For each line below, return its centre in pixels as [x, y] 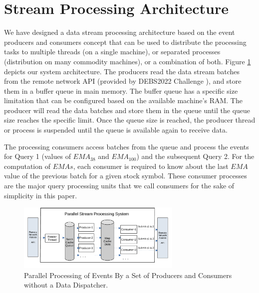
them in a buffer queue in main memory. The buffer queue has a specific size [121, 90]
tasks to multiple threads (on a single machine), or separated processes [112, 52]
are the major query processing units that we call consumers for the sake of [119, 186]
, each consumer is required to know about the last [151, 166]
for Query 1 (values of [37, 156]
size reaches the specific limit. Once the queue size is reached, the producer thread [130, 120]
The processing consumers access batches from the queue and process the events [127, 146]
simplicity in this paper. [41, 195]
